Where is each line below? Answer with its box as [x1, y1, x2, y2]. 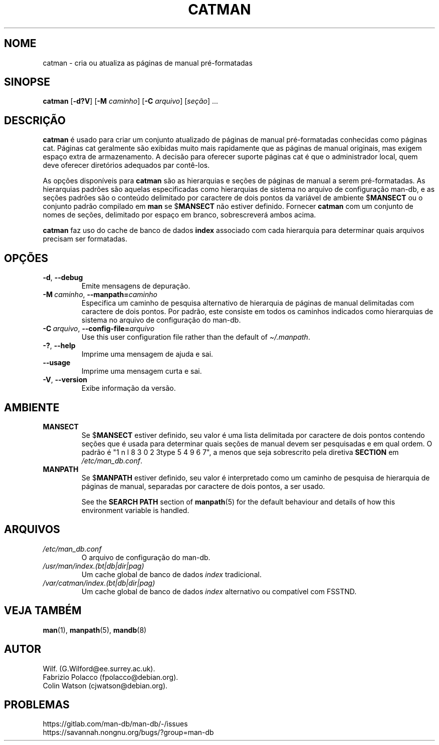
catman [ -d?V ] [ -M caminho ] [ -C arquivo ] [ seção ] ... [43, 97, 218, 106]
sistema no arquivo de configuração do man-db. [81, 316, 241, 325]
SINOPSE [4, 76, 50, 89]
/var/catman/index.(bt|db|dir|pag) [43, 578, 155, 587]
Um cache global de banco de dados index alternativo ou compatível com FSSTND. [81, 587, 357, 596]
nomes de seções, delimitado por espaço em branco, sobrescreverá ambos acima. [43, 210, 316, 219]
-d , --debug [43, 273, 83, 282]
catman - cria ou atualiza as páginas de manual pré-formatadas [43, 58, 253, 67]
